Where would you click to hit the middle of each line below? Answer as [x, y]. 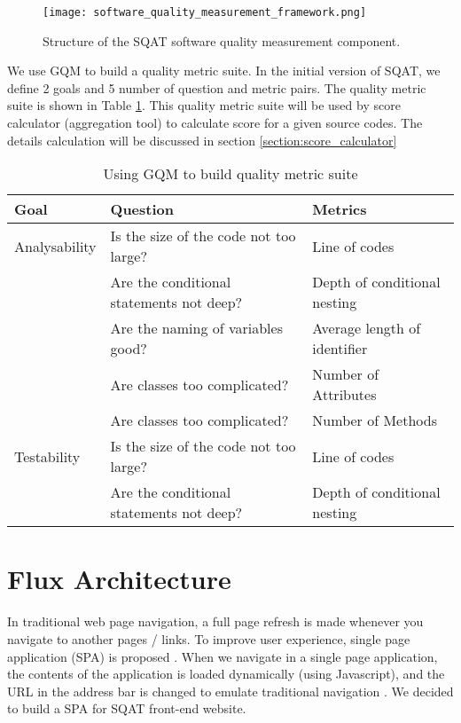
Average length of [367, 328]
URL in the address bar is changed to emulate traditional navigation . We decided [230, 691]
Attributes [344, 395]
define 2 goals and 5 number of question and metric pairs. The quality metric [217, 87]
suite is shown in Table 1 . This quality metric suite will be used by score [204, 105]
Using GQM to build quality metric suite [230, 174]
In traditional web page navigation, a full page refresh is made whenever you [215, 621]
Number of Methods [375, 420]
